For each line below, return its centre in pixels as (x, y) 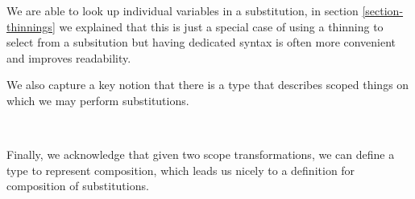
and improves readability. (69, 57)
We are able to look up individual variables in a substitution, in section (183, 10)
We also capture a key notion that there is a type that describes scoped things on (208, 85)
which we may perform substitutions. (98, 100)
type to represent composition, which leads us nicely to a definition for (181, 170)
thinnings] (31, 26)
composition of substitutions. (78, 186)
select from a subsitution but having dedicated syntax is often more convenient (201, 42)
